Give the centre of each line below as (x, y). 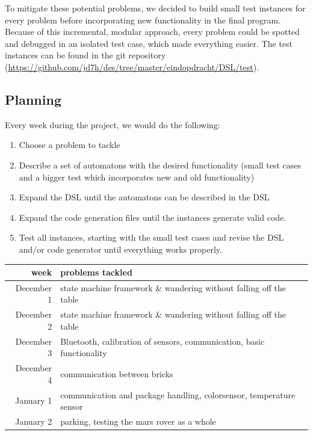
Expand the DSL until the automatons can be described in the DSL (144, 197)
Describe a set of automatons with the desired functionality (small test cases (160, 165)
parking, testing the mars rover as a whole (138, 421)
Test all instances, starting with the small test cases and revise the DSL (151, 237)
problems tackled (96, 272)
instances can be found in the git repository (85, 55)
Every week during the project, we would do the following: (113, 124)
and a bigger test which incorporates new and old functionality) (137, 177)
